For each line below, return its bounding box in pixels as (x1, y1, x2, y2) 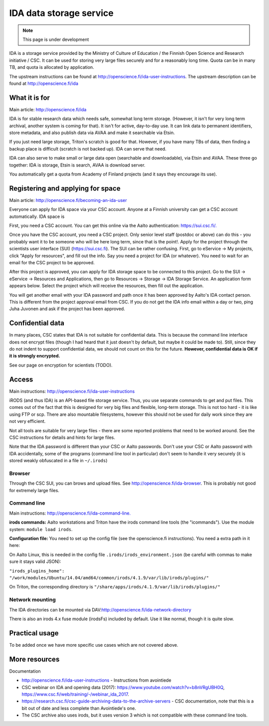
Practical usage (9, 629, 59, 637)
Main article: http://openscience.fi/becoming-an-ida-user (9, 197, 127, 203)
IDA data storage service (9, 7, 114, 18)
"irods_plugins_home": (9, 568, 65, 573)
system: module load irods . (9, 526, 73, 532)
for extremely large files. (9, 487, 60, 493)
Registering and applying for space (9, 184, 121, 192)
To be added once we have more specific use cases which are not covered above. (9, 642, 179, 648)
